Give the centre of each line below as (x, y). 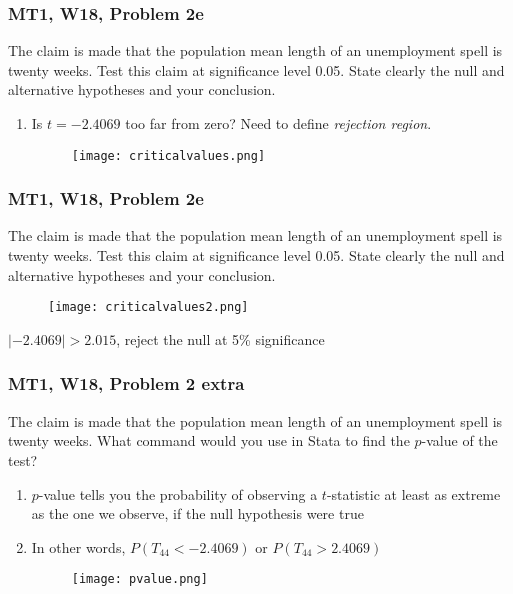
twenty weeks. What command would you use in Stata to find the (209, 440)
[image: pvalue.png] (139, 579)
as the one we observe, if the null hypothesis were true (197, 513)
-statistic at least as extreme (413, 493)
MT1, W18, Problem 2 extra (126, 383)
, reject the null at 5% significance (220, 338)
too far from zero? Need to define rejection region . (278, 123)
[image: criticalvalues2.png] (148, 307)
